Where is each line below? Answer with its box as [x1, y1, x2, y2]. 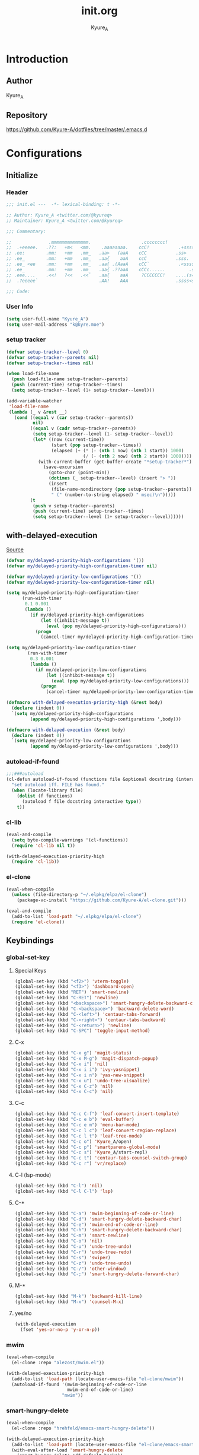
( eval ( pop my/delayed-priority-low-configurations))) [51, 678, 190, 684]
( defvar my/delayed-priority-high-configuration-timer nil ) [6, 563, 158, 569]
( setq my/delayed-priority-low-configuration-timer [6, 645, 136, 651]
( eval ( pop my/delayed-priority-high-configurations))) [46, 623, 187, 629]
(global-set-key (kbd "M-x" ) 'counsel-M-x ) [14, 1299, 124, 1305]
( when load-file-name [6, 371, 60, 377]
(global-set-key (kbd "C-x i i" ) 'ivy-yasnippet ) [14, 1066, 140, 1072]
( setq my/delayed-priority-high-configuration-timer [6, 590, 139, 596]
